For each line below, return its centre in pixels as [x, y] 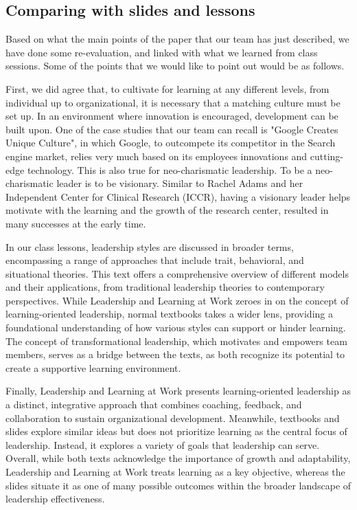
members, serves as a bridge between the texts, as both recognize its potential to [175, 354]
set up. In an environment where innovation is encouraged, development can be [172, 116]
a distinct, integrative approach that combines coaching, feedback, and [154, 404]
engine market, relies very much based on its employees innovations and [157, 156]
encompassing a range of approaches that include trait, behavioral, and [155, 260]
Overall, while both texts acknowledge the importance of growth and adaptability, [178, 458]
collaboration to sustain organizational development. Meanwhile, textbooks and [173, 418]
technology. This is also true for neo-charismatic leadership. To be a [170, 169]
